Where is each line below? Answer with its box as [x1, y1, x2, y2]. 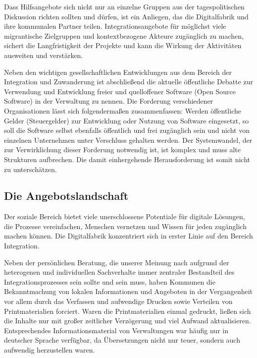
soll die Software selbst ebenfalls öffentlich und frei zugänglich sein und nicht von [4, 125, 250, 135]
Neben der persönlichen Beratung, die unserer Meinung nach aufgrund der [4, 257, 229, 267]
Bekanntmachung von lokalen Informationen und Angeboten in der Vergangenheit [4, 286, 253, 297]
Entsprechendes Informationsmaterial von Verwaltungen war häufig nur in [4, 325, 228, 335]
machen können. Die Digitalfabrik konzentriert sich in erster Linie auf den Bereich [4, 231, 253, 241]
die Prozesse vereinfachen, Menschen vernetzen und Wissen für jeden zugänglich [4, 221, 247, 231]
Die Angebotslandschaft [4, 188, 129, 203]
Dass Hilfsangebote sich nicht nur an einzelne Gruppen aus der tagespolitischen [4, 1, 245, 11]
